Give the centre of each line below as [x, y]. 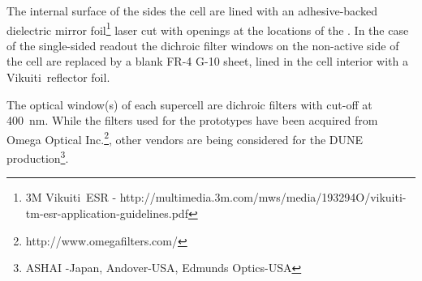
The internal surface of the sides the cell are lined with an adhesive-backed [192, 11]
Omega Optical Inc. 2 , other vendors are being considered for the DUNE [185, 138]
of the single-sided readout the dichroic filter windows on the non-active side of [203, 45]
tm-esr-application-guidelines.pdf [107, 213]
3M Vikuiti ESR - [71, 197]
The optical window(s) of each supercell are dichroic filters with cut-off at [189, 104]
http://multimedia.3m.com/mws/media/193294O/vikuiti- [263, 197]
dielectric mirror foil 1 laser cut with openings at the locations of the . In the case [208, 28]
